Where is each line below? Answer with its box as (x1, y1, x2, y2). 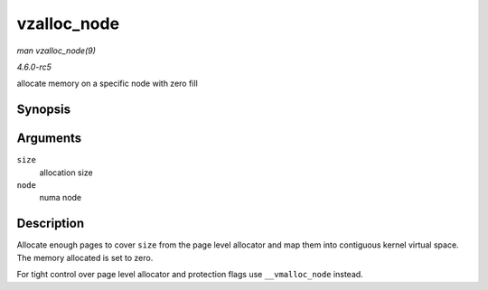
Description (16, 216, 85, 231)
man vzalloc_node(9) (16, 45, 97, 56)
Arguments (16, 131, 82, 146)
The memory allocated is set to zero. (16, 252, 154, 263)
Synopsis (16, 102, 71, 117)
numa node (39, 192, 82, 203)
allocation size (39, 167, 94, 178)
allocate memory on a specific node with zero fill (16, 78, 198, 89)
